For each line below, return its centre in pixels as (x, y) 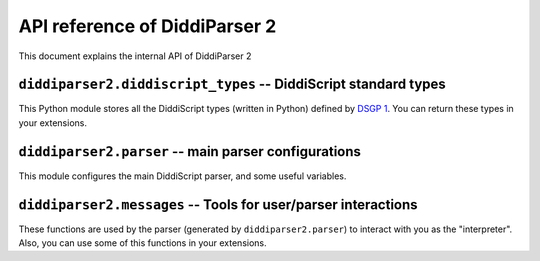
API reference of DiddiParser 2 (147, 26)
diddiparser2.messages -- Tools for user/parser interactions (218, 204)
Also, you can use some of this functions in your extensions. (142, 243)
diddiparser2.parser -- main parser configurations (190, 151)
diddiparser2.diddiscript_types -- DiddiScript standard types (232, 84)
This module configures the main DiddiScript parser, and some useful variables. (182, 176)
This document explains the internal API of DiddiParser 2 (135, 56)
